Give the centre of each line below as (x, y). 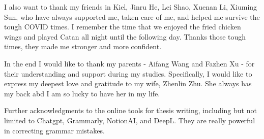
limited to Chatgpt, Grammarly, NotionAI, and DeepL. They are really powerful (130, 120)
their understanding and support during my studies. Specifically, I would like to (128, 73)
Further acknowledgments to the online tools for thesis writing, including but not (130, 110)
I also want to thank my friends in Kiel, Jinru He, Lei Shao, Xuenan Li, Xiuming (131, 7)
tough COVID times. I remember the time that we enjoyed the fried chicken (123, 27)
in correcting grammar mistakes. (54, 130)
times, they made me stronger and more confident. (83, 46)
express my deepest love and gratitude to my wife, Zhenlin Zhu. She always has (128, 83)
